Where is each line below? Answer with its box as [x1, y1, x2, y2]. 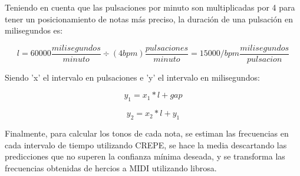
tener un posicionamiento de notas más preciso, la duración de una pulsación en [5, 12, 293, 25]
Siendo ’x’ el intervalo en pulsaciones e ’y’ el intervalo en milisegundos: [5, 71, 260, 83]
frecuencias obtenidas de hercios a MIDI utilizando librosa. [5, 161, 217, 174]
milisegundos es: [5, 24, 63, 36]
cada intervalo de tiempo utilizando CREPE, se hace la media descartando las [5, 138, 287, 151]
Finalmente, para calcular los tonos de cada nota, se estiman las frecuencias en [5, 127, 289, 140]
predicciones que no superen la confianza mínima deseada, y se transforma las [5, 150, 285, 162]
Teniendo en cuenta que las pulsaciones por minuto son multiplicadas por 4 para [5, 1, 295, 13]
